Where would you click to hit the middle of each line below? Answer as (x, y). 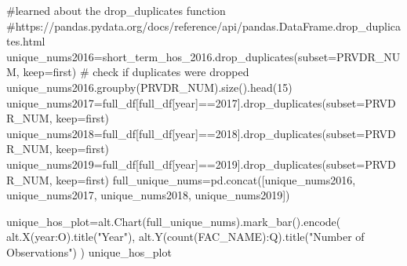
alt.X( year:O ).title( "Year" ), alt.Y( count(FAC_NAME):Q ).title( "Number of (185, 237)
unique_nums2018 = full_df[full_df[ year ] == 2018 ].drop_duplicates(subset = (186, 133)
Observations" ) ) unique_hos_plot (89, 251)
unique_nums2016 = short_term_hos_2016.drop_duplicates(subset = (172, 56)
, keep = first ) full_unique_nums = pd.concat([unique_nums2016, (202, 179)
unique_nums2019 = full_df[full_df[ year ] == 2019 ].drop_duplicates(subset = (186, 164)
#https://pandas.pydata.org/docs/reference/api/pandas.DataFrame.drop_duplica (204, 26)
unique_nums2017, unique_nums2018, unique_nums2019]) (148, 195)
